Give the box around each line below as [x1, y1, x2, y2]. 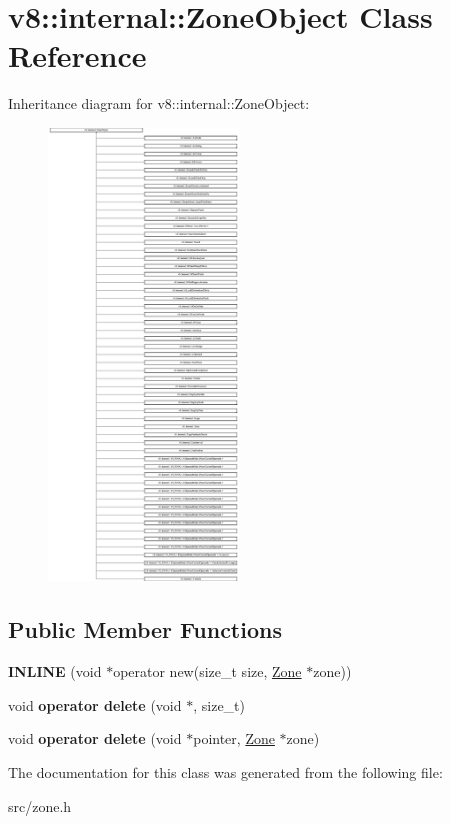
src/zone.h [8, 795, 72, 816]
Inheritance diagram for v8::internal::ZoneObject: [8, 93, 310, 114]
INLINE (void [8, 661, 102, 682]
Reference [8, 35, 147, 76]
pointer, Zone [193, 728, 275, 749]
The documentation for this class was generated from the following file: [8, 762, 443, 783]
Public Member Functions [8, 614, 282, 645]
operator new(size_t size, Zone [113, 661, 302, 682]
